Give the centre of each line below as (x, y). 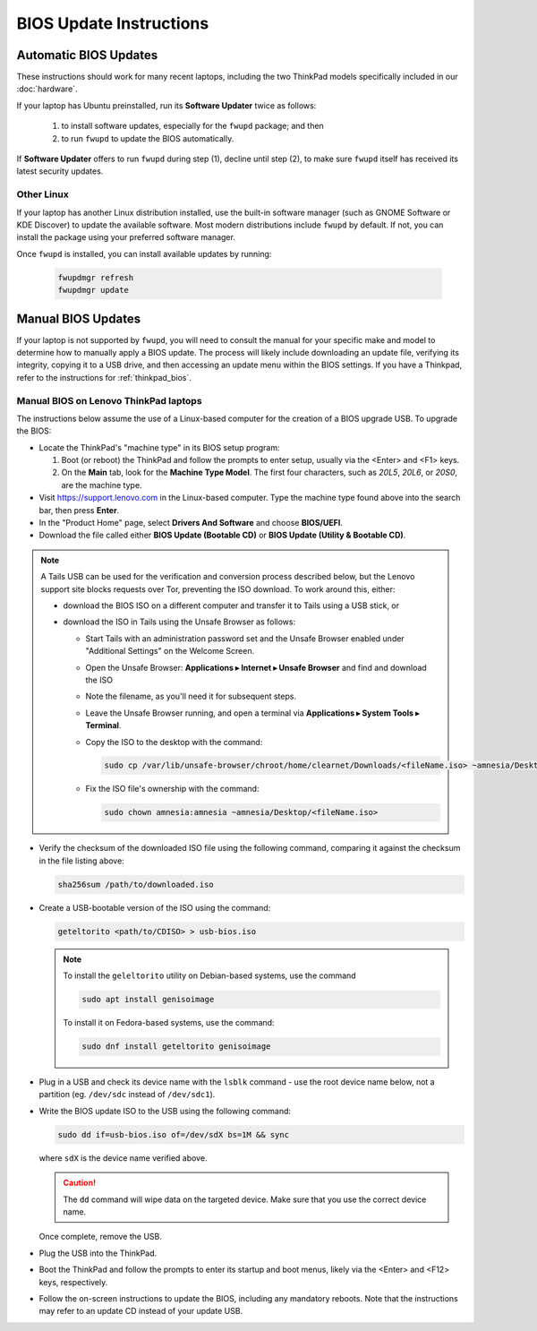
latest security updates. (60, 171)
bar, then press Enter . (79, 510)
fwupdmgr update (94, 290)
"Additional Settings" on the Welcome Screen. (170, 651)
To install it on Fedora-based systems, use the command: (169, 1023)
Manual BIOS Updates (79, 318)
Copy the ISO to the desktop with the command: (174, 742)
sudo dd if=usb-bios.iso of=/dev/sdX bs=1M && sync (174, 1134)
